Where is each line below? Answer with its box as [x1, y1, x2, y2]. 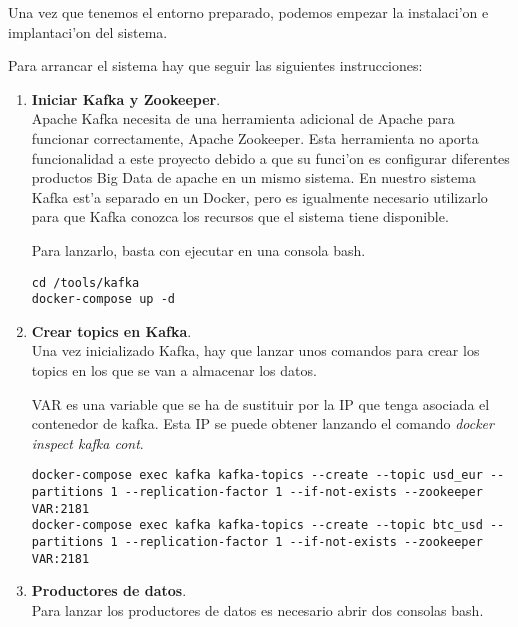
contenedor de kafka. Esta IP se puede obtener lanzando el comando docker [31, 413, 494, 434]
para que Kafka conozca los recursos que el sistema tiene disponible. [31, 206, 449, 227]
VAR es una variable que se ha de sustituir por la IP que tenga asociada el [31, 393, 490, 414]
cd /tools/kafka [31, 275, 140, 290]
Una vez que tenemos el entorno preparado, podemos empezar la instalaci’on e [8, 2, 489, 22]
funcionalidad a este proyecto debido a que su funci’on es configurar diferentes [31, 147, 510, 168]
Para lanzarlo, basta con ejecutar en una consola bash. [31, 239, 366, 260]
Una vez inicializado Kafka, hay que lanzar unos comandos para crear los [31, 340, 480, 361]
